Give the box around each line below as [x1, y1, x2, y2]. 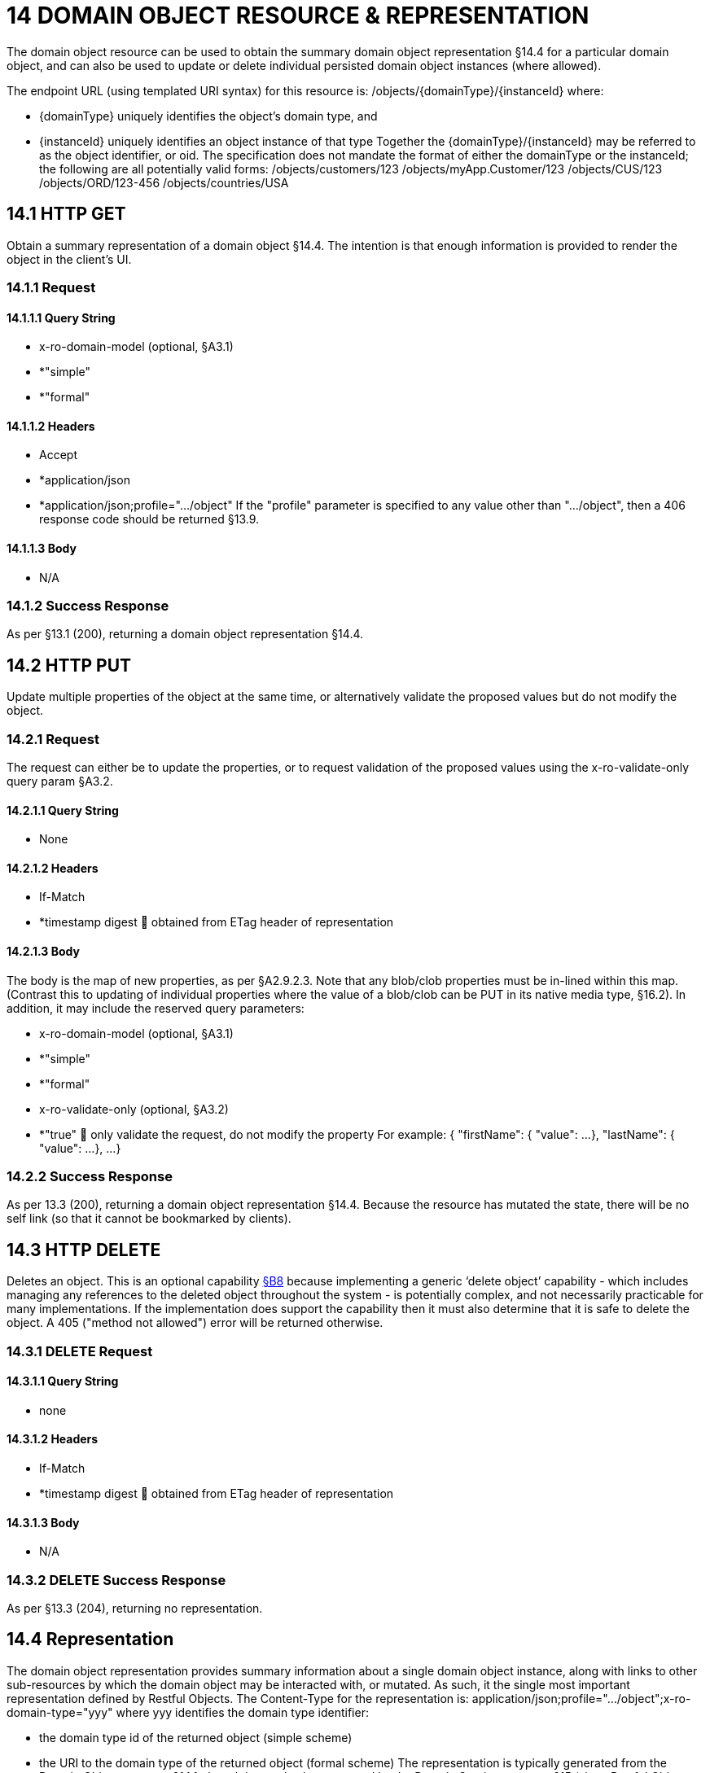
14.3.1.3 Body [7, 1515, 80, 1530]
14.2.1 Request [7, 730, 99, 747]
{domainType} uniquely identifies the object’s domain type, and [39, 108, 378, 123]
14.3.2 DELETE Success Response [7, 1571, 226, 1588]
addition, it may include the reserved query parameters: [7, 1000, 305, 1015]
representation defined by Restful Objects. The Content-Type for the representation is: [7, 1691, 469, 1705]
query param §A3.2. [7, 773, 113, 788]
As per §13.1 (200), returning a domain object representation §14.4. [7, 627, 364, 641]
